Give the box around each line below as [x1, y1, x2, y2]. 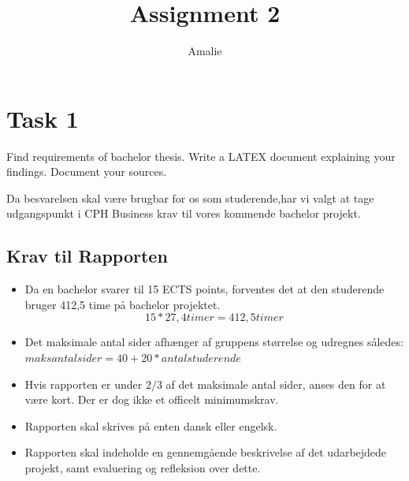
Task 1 [6, 102, 79, 134]
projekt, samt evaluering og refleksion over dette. [24, 459, 261, 475]
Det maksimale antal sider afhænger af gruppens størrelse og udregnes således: [24, 334, 403, 350]
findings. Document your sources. [6, 163, 167, 180]
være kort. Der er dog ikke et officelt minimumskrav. [24, 391, 279, 408]
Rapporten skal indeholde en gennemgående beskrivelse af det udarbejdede [24, 444, 387, 460]
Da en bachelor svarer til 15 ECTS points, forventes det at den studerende [24, 281, 385, 297]
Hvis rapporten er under [24, 375, 143, 392]
